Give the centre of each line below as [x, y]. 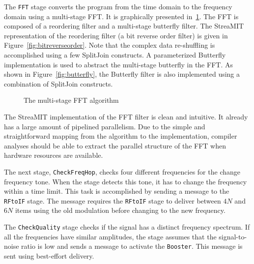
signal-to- [233, 236]
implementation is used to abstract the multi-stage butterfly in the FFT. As [118, 64]
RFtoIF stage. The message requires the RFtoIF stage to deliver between [113, 200]
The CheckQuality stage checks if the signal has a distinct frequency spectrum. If [127, 227]
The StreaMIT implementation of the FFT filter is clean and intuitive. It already [126, 117]
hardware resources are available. [54, 155]
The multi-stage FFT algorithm [71, 100]
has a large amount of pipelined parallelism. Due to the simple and [105, 126]
